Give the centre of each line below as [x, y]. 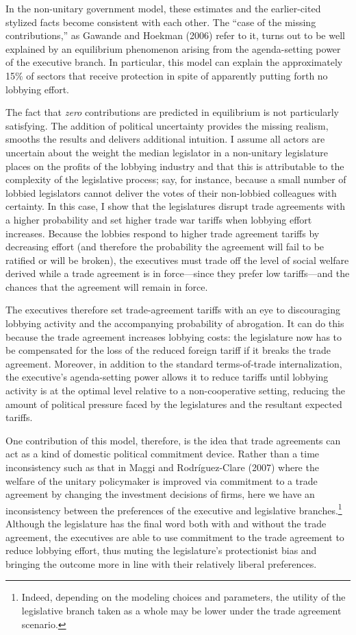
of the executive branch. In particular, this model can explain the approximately [174, 62]
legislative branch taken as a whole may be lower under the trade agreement [181, 610]
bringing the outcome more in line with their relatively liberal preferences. [161, 563]
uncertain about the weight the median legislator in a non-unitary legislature [167, 152]
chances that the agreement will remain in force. [107, 286]
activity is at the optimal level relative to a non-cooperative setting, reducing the [176, 391]
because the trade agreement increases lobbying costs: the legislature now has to [174, 336]
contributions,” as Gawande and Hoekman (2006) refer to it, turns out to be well [175, 35]
